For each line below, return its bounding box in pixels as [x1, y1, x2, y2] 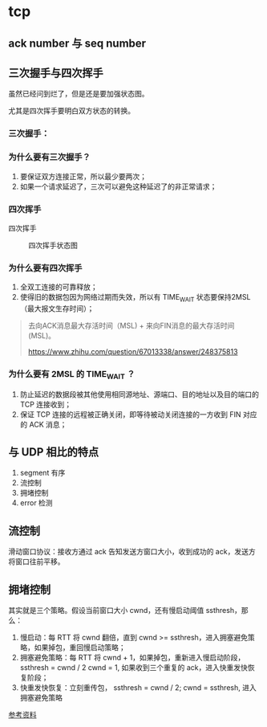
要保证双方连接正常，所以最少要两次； [19, 171, 147, 181]
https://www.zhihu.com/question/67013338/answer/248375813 [27, 347, 238, 356]
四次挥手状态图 [28, 240, 78, 250]
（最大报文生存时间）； [19, 304, 95, 313]
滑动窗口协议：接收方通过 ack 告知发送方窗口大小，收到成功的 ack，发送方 [8, 547, 256, 557]
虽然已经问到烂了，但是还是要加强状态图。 [8, 89, 149, 99]
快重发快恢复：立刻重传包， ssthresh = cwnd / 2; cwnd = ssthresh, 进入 [19, 683, 257, 692]
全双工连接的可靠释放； [19, 282, 98, 292]
